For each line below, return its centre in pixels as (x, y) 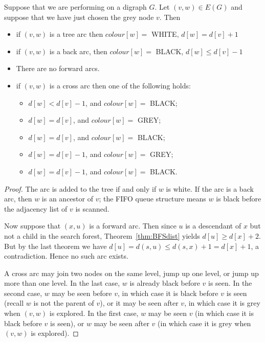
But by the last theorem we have (56, 246)
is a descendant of (213, 226)
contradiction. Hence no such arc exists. (66, 256)
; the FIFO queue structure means (152, 199)
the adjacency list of (36, 208)
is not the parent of (64, 303)
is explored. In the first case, (94, 313)
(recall (14, 303)
